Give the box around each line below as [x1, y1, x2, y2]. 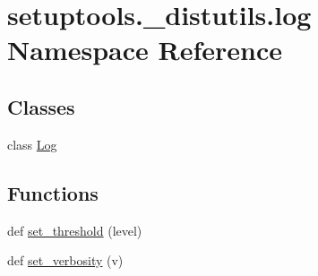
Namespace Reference [7, 31, 282, 68]
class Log [7, 134, 57, 153]
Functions [7, 178, 99, 206]
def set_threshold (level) [7, 220, 142, 239]
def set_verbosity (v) [7, 251, 124, 270]
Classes [7, 92, 75, 120]
